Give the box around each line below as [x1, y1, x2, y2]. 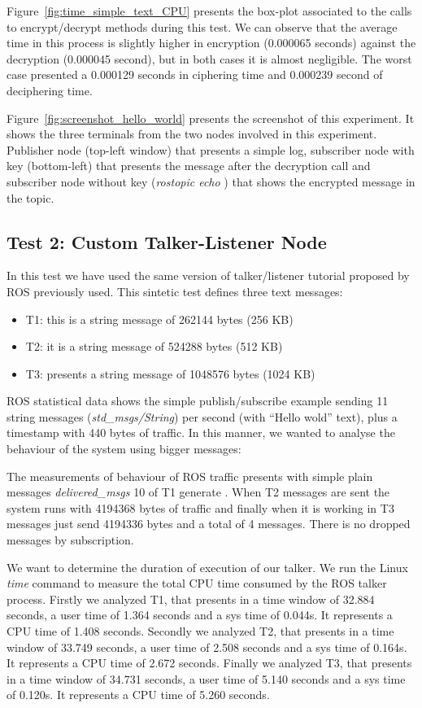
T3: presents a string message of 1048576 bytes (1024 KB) [25, 365, 315, 382]
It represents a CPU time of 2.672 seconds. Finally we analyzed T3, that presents [7, 654, 412, 671]
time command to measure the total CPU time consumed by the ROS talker [7, 575, 387, 592]
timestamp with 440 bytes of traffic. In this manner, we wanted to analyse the [7, 424, 395, 441]
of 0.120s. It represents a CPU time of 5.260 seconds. [7, 686, 270, 703]
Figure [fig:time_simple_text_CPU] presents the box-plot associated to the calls [7, 2, 412, 19]
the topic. [7, 189, 54, 206]
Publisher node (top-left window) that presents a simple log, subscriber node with [7, 141, 415, 158]
